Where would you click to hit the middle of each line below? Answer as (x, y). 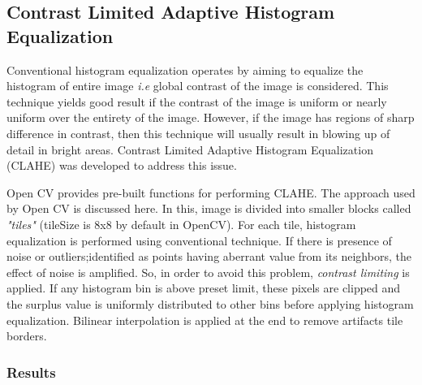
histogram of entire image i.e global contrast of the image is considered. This (198, 86)
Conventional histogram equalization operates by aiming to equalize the (185, 69)
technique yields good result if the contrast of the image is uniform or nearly (197, 101)
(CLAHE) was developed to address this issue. (122, 165)
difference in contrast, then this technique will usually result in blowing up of (198, 133)
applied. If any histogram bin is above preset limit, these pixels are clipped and (204, 288)
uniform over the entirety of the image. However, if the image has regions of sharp (211, 117)
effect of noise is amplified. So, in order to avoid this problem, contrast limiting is (208, 272)
